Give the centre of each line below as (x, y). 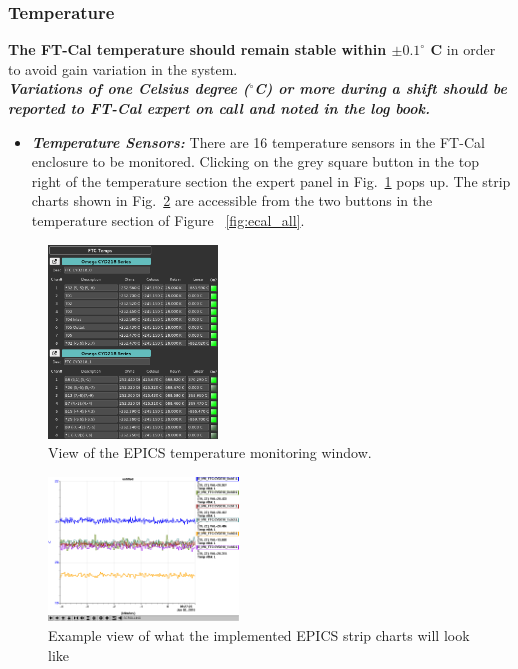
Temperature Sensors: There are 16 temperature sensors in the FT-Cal (258, 141)
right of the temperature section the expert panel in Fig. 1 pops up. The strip (271, 180)
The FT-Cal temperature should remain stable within (197, 49)
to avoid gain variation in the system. (123, 68)
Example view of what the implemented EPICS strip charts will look (259, 635)
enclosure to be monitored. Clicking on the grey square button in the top (255, 161)
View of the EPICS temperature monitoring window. (210, 452)
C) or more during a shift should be (380, 88)
